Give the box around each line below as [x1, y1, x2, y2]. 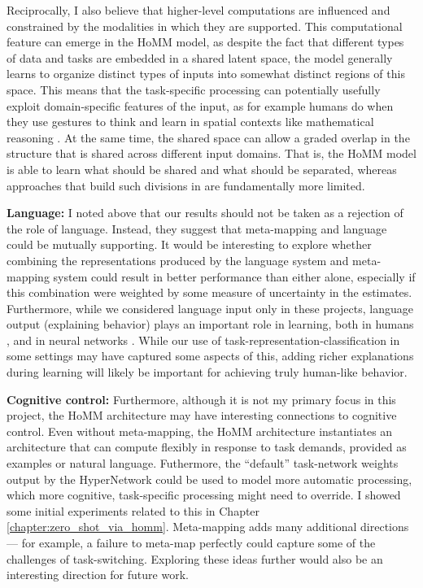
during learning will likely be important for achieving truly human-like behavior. [7, 364, 408, 381]
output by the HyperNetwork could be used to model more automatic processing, [7, 470, 412, 487]
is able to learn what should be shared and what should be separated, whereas [7, 160, 397, 177]
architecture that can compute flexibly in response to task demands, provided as [7, 438, 407, 455]
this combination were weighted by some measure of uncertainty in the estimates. [7, 284, 412, 301]
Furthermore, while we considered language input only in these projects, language [7, 299, 413, 316]
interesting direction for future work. [7, 566, 189, 583]
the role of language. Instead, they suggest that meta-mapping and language [7, 220, 387, 237]
